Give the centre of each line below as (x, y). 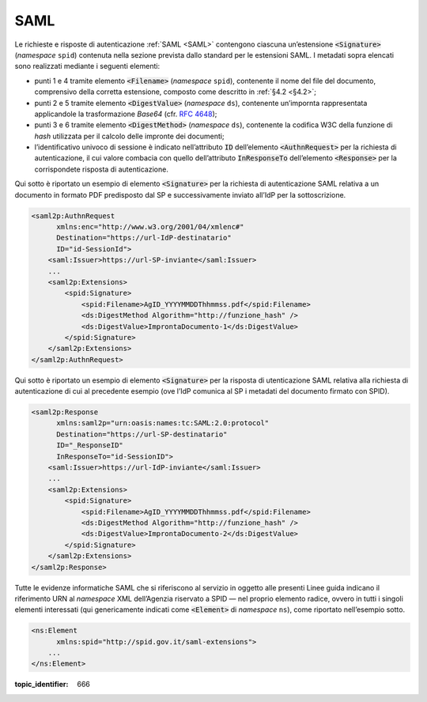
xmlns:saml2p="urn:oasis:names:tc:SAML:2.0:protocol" (163, 423)
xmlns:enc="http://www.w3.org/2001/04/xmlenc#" (150, 226)
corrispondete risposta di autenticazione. (102, 169)
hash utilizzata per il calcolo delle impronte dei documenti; (129, 136)
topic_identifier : (42, 685)
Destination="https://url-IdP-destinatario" (144, 238)
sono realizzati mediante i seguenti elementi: (87, 66)
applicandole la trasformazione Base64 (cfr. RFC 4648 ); (126, 114)
